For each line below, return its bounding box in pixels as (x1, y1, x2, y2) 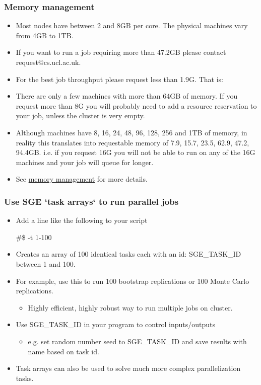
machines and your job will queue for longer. (16, 157, 154, 167)
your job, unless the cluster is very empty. (16, 110, 145, 121)
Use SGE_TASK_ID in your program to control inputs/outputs (16, 319, 216, 330)
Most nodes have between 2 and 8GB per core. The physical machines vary (16, 20, 248, 31)
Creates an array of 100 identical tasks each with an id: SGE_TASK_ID (16, 249, 241, 259)
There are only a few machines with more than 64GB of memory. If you (16, 91, 238, 101)
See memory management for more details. (16, 174, 148, 184)
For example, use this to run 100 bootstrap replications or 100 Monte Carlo (16, 275, 249, 286)
